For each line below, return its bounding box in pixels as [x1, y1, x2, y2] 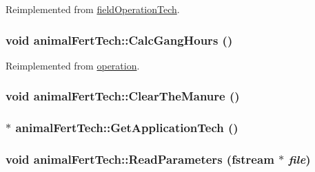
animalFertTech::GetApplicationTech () [15, 119, 238, 136]
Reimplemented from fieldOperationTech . [6, 2, 180, 16]
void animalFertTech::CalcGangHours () [6, 31, 233, 48]
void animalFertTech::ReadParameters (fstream [6, 151, 274, 168]
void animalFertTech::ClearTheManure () [6, 87, 240, 105]
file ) [288, 151, 311, 168]
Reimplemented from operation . [6, 58, 140, 72]
